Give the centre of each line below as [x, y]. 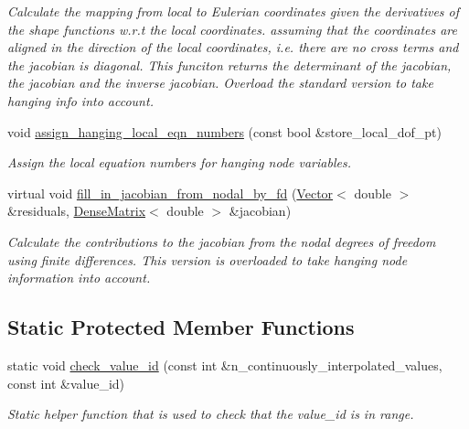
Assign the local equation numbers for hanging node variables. [179, 162]
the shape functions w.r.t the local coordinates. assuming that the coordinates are [233, 29]
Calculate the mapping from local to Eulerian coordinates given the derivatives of [234, 11]
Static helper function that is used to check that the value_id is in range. [211, 414]
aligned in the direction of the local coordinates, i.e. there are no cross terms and [233, 47]
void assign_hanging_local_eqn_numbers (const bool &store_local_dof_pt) [224, 131]
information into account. [79, 278]
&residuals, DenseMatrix [77, 211]
